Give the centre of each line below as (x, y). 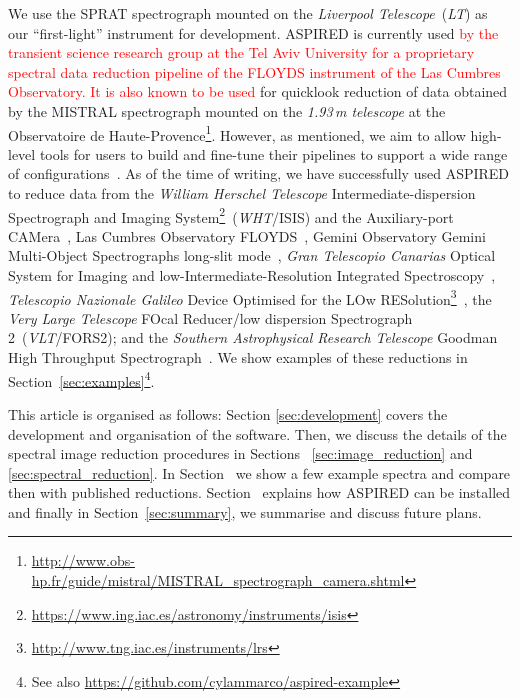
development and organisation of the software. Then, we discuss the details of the (257, 433)
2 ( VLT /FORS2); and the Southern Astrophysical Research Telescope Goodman (253, 337)
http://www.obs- (83, 560)
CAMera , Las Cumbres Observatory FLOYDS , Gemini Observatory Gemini (247, 235)
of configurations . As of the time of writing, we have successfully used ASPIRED (259, 173)
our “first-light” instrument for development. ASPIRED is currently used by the (253, 32)
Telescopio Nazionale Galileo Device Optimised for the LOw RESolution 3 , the (250, 297)
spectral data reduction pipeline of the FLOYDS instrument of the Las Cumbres (254, 71)
